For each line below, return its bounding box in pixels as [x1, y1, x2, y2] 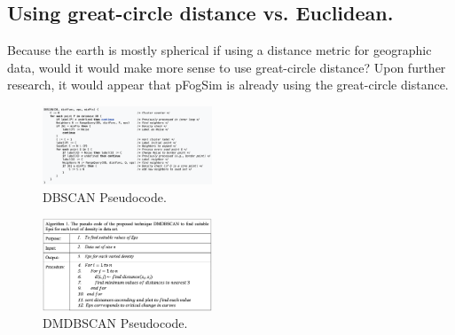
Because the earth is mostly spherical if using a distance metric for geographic [7, 41, 432, 59]
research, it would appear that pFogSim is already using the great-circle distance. [7, 75, 449, 94]
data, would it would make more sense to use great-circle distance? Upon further [7, 58, 446, 76]
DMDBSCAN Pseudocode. [43, 314, 188, 332]
